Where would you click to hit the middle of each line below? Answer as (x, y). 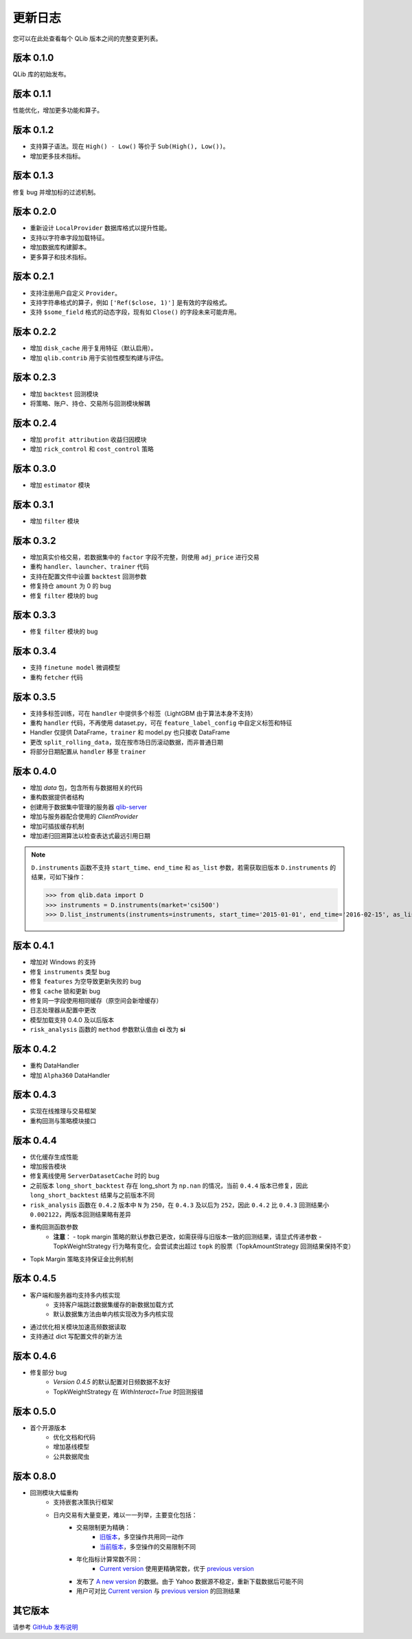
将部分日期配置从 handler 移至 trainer (88, 751)
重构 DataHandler (55, 1065)
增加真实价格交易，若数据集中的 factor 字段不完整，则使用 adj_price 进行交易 (145, 557)
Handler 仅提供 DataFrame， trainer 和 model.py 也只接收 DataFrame (130, 732)
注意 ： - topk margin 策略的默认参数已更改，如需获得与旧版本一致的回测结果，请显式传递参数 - (187, 1236)
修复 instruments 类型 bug (70, 971)
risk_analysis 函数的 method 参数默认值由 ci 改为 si (107, 1030)
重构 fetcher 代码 (56, 677)
